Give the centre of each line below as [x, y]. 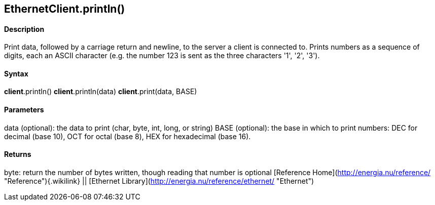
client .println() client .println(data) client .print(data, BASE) [101, 92]
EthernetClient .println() [65, 9]
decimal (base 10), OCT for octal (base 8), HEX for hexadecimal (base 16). [128, 136]
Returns [18, 154]
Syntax [16, 73]
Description [24, 29]
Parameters [24, 110]
